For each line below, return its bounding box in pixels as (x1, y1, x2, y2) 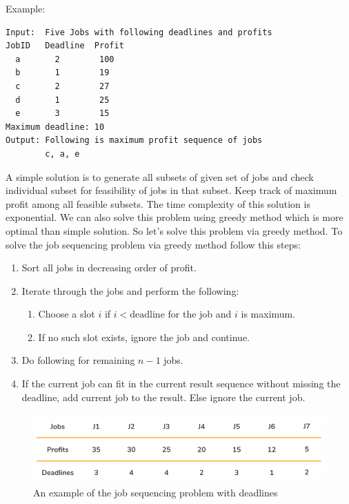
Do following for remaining (21, 353, 135, 367)
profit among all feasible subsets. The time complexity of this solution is (6, 196, 310, 211)
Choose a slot (38, 307, 95, 321)
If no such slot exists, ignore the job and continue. (38, 329, 250, 344)
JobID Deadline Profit (6, 41, 124, 51)
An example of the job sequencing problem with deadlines (33, 485, 278, 500)
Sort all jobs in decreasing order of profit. (21, 260, 197, 275)
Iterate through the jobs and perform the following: (21, 283, 239, 298)
